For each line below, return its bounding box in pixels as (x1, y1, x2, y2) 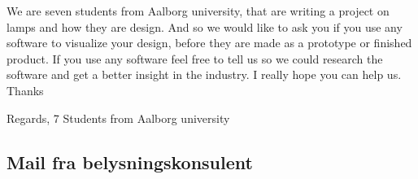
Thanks (7, 81, 44, 98)
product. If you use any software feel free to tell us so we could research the (7, 50, 383, 67)
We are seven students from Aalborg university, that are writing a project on (7, 2, 390, 19)
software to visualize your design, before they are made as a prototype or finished (7, 34, 412, 51)
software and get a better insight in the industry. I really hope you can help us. (7, 66, 402, 83)
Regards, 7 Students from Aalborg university (7, 109, 230, 126)
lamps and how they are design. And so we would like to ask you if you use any (7, 18, 403, 35)
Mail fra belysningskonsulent (7, 149, 253, 174)
